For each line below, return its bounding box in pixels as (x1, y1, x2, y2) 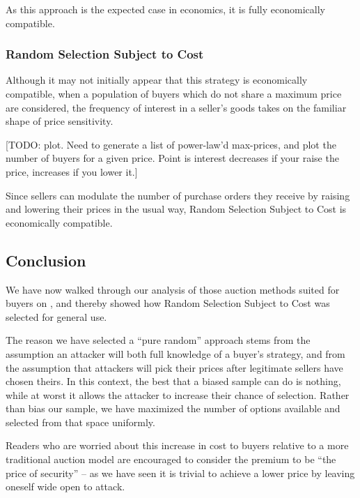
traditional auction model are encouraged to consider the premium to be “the (6, 452, 336, 467)
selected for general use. (6, 309, 107, 324)
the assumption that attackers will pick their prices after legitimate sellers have (6, 360, 343, 375)
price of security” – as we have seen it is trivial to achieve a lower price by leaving (6, 465, 355, 480)
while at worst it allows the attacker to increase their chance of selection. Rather (6, 387, 350, 402)
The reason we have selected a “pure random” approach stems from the (6, 333, 311, 347)
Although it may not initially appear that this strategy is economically (6, 73, 308, 87)
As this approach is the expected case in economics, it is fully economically (6, 2, 325, 16)
